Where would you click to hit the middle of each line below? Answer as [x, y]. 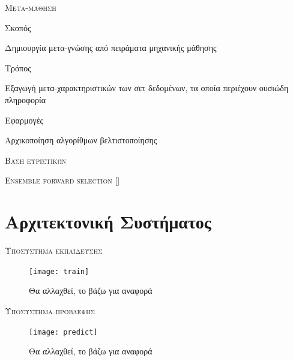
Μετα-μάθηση [31, 7]
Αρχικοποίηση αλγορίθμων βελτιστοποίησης [81, 140]
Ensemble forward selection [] [62, 180]
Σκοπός [18, 27]
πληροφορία [26, 99]
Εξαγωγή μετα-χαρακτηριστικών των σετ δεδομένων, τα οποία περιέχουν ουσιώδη [147, 88]
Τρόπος [18, 67]
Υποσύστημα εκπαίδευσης [54, 250]
